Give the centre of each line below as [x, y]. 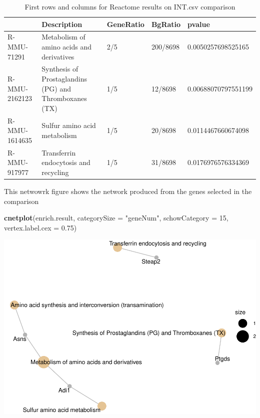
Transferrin [59, 152]
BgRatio [166, 24]
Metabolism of [63, 37]
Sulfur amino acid [69, 125]
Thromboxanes [64, 98]
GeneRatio [125, 24]
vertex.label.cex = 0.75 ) [40, 227]
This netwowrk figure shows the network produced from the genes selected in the [128, 191]
